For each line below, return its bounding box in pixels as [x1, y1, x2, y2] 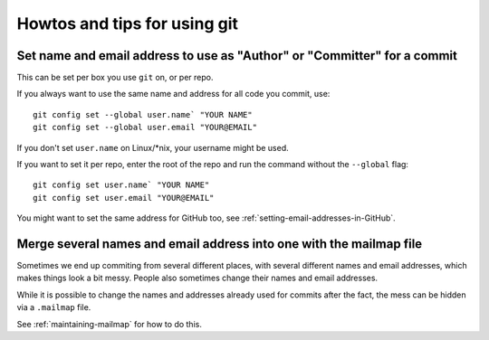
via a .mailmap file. [16, 302, 91, 313]
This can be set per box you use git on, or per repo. [16, 72, 214, 83]
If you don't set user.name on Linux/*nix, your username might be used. [16, 142, 289, 153]
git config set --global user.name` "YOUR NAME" [33, 109, 253, 119]
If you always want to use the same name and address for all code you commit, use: [16, 89, 331, 99]
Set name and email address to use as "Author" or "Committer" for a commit [16, 48, 457, 63]
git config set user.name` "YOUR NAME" [33, 180, 210, 190]
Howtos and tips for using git [16, 14, 239, 33]
